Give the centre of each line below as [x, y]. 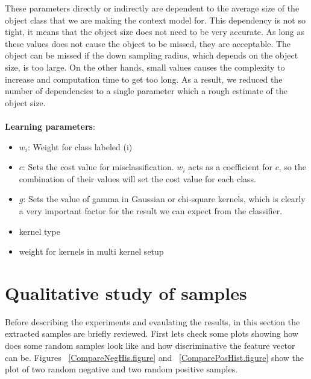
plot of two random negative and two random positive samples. [121, 369]
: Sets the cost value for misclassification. [98, 167]
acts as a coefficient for [230, 167]
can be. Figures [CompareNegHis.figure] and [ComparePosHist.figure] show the [155, 357]
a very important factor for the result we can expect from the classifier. [151, 210]
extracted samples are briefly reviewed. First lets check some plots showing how [152, 333]
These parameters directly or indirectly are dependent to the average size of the [152, 8]
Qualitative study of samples [126, 292]
